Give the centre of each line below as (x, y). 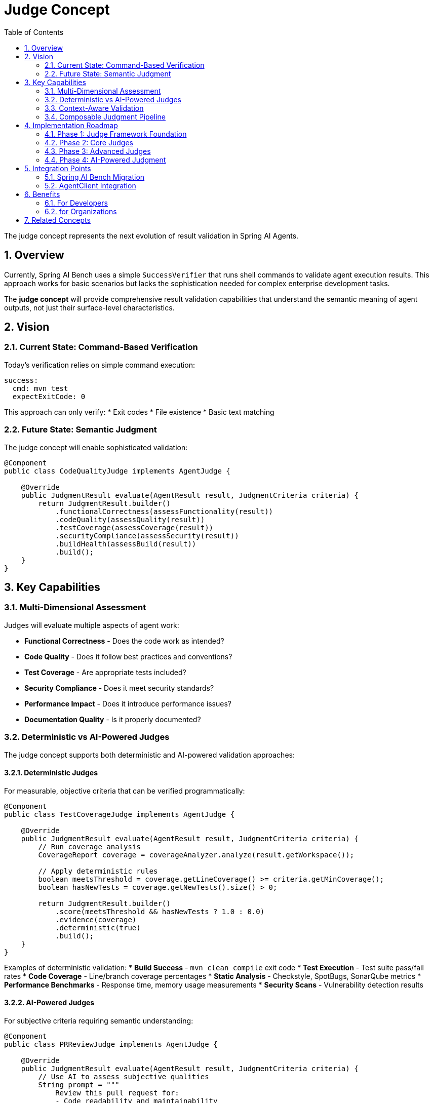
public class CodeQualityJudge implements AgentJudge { (117, 471)
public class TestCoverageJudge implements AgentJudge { (120, 814)
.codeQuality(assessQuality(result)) (130, 519)
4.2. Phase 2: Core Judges (89, 142)
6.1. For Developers (76, 203)
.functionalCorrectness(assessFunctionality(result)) (164, 511)
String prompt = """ (79, 1085)
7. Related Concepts (57, 220)
